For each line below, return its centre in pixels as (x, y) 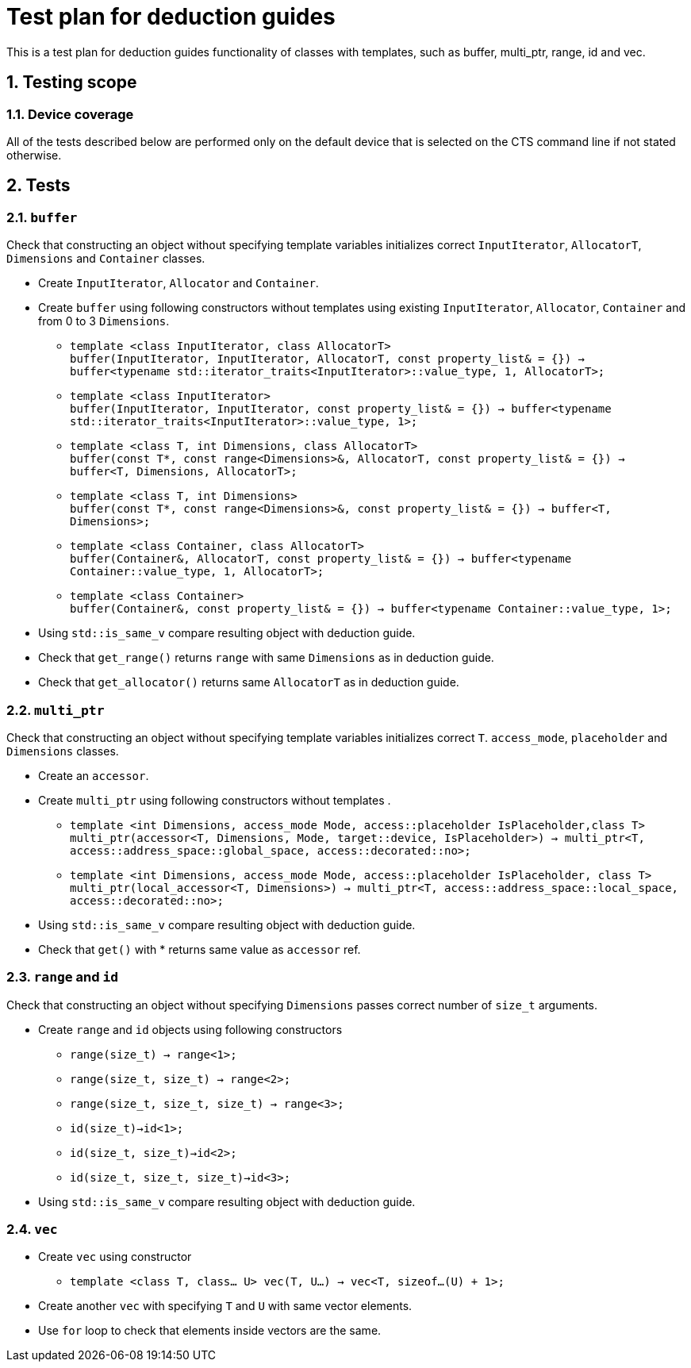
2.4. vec (32, 1230)
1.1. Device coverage (70, 114)
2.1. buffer (42, 217)
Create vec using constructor (115, 1257)
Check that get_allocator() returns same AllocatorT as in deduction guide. (249, 682)
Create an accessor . (94, 775)
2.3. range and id (63, 977)
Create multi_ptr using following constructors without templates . (215, 800)
